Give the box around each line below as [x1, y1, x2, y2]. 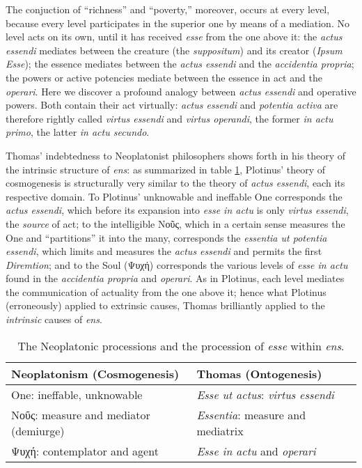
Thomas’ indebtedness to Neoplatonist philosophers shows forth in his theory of [6, 148, 346, 162]
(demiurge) [11, 422, 65, 439]
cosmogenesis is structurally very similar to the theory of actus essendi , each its [6, 175, 345, 190]
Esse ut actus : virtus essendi [196, 386, 334, 403]
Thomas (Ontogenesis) [196, 365, 322, 382]
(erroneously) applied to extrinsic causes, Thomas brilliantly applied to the [6, 298, 325, 313]
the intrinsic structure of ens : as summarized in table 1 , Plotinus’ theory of [6, 162, 326, 176]
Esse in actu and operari [196, 442, 316, 459]
